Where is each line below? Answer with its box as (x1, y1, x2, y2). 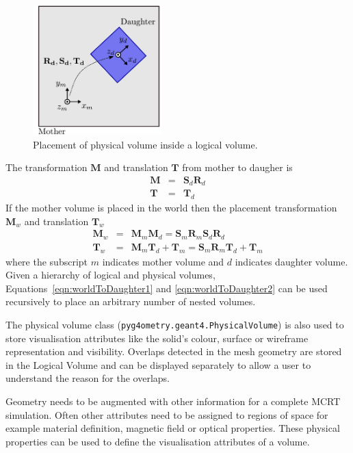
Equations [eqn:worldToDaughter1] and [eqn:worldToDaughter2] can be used (5, 281, 328, 295)
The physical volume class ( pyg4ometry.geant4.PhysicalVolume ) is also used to (5, 317, 344, 331)
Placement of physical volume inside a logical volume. (33, 137, 258, 151)
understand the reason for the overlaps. (5, 371, 170, 385)
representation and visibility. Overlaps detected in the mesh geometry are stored (5, 344, 342, 359)
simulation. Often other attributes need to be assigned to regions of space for (5, 407, 328, 422)
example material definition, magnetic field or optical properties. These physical (5, 421, 340, 435)
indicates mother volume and (102, 254, 224, 268)
